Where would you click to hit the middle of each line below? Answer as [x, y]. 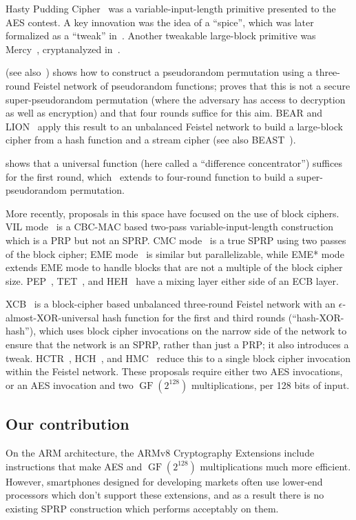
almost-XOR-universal [52, 317]
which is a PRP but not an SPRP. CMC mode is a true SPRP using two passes [176, 240]
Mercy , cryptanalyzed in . [63, 49]
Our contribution [67, 424]
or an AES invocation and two [70, 384]
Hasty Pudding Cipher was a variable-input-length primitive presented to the [171, 8]
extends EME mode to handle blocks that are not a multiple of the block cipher [174, 267]
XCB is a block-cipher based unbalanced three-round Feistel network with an [171, 304]
